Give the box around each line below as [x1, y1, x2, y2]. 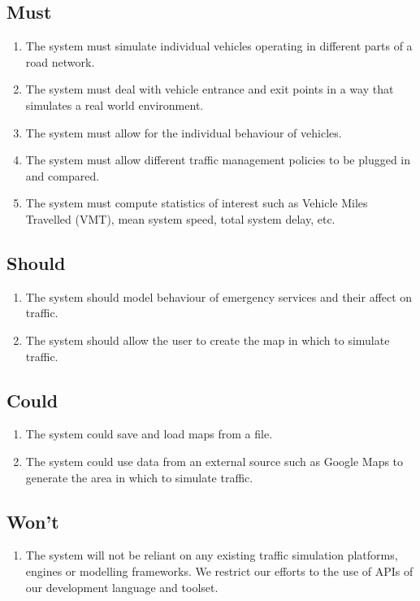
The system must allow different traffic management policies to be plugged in [25, 151, 411, 168]
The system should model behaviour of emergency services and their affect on [25, 288, 413, 305]
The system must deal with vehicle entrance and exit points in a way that [25, 81, 394, 98]
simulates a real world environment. [25, 96, 204, 113]
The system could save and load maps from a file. [25, 425, 273, 442]
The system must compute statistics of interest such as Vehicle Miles [25, 194, 368, 211]
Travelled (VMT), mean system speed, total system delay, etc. [25, 210, 336, 227]
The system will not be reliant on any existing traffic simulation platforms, [25, 547, 398, 564]
